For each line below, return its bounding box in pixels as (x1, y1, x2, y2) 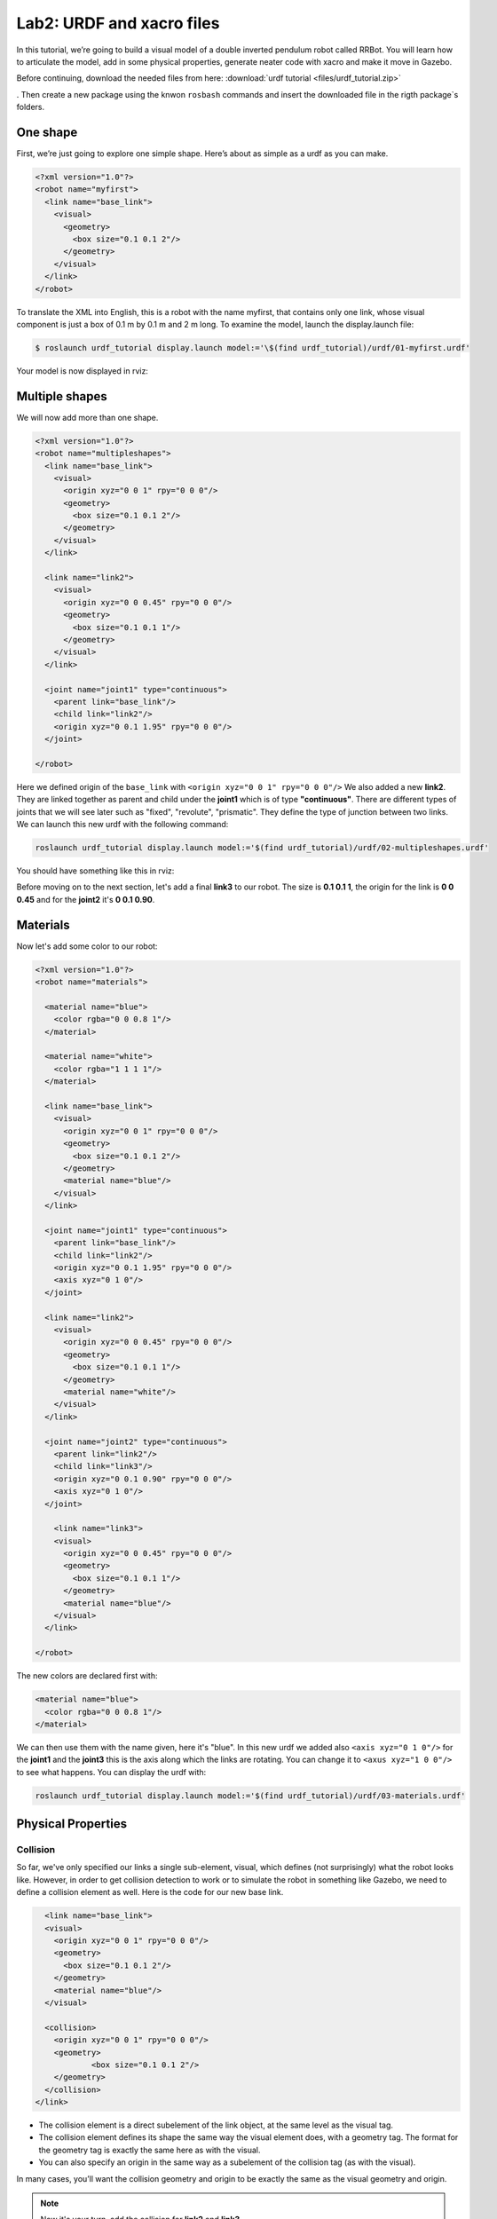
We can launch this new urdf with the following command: (16, 819, 229, 830)
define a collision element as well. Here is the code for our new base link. (16, 1887, 284, 1898)
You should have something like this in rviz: (16, 865, 175, 876)
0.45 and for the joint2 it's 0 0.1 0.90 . (16, 894, 155, 904)
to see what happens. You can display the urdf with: (16, 1766, 207, 1777)
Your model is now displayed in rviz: (16, 365, 148, 376)
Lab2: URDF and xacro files (16, 13, 220, 33)
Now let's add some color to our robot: (16, 941, 158, 952)
